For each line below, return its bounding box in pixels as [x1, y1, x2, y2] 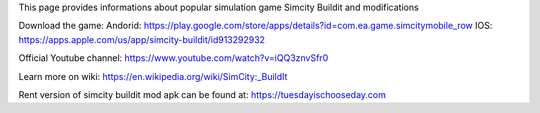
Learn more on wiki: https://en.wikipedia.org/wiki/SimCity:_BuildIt [18, 70, 288, 82]
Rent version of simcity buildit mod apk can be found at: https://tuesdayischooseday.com [18, 88, 387, 100]
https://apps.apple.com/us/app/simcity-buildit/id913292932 [18, 33, 265, 45]
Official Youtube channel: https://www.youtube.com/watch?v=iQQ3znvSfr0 [18, 52, 329, 64]
